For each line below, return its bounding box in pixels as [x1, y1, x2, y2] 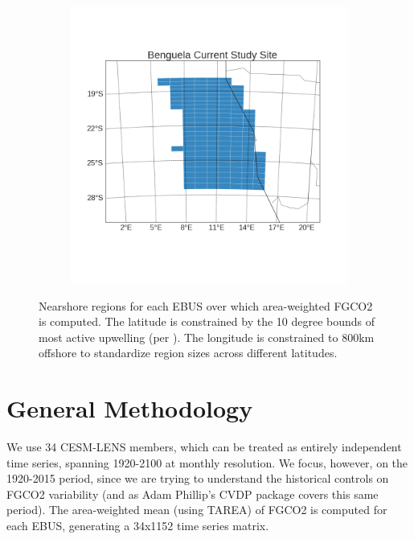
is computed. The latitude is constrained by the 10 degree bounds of [39, 313, 375, 330]
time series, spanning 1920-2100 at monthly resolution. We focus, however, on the [6, 454, 408, 471]
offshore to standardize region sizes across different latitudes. [39, 344, 338, 361]
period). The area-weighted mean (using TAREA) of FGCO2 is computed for [6, 501, 387, 518]
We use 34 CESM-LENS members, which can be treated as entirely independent [6, 438, 402, 455]
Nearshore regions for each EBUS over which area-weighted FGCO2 [39, 297, 373, 314]
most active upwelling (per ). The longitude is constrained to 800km [39, 328, 375, 345]
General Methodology [6, 392, 253, 425]
